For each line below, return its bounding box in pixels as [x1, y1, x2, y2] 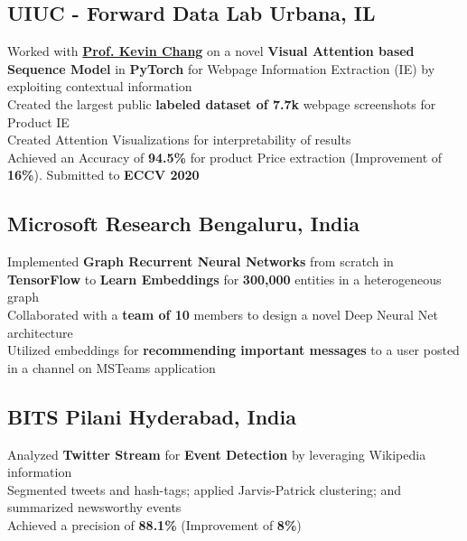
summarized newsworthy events [7, 498, 182, 517]
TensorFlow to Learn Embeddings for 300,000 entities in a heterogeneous [7, 269, 442, 288]
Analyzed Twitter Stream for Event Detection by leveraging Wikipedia [7, 444, 426, 463]
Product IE [7, 112, 70, 131]
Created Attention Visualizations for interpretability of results [7, 130, 351, 149]
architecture [7, 322, 73, 341]
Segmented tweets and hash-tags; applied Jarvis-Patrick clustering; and [7, 480, 402, 499]
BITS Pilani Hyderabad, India [7, 402, 296, 430]
